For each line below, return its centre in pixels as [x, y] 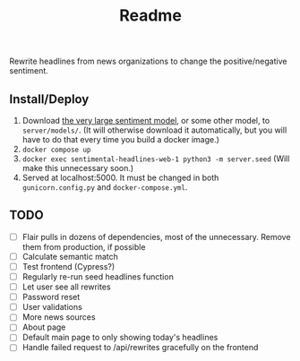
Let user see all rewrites [66, 287]
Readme [150, 16]
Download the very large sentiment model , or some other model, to [146, 120]
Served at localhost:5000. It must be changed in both [120, 177]
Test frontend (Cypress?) [69, 266]
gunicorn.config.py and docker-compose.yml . [105, 187]
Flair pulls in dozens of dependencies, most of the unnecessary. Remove [156, 236]
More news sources [59, 317]
